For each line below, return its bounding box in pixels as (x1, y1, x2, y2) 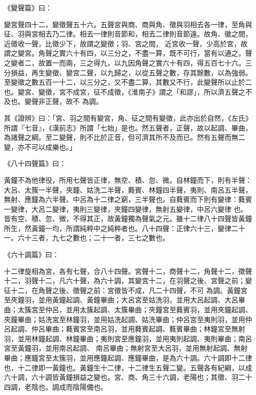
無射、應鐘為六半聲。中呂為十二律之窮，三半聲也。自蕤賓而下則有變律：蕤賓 (4, 194, 252, 204)
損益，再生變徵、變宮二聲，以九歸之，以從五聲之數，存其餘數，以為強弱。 (10, 67, 252, 77)
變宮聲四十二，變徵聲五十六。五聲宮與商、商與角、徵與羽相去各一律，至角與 (4, 19, 252, 29)
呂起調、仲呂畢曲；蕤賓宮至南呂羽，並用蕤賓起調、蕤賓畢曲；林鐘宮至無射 (4, 324, 245, 334)
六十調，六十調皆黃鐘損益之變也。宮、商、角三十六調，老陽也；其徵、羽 (4, 372, 238, 382)
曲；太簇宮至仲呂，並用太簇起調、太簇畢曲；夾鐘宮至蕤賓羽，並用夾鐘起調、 (4, 304, 252, 315)
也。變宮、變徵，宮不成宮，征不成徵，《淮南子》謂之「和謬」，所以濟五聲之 (4, 86, 245, 97)
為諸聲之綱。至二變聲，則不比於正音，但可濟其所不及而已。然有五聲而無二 (4, 132, 245, 142)
